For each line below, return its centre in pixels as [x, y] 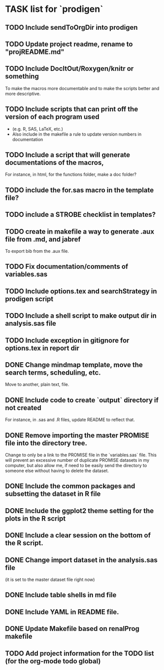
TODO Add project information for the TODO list [80, 653]
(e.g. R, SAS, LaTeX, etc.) [37, 129]
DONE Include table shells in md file [61, 595]
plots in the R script [35, 518]
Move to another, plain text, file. [37, 384]
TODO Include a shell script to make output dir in [81, 316]
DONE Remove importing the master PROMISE [77, 435]
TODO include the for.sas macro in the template [80, 190]
